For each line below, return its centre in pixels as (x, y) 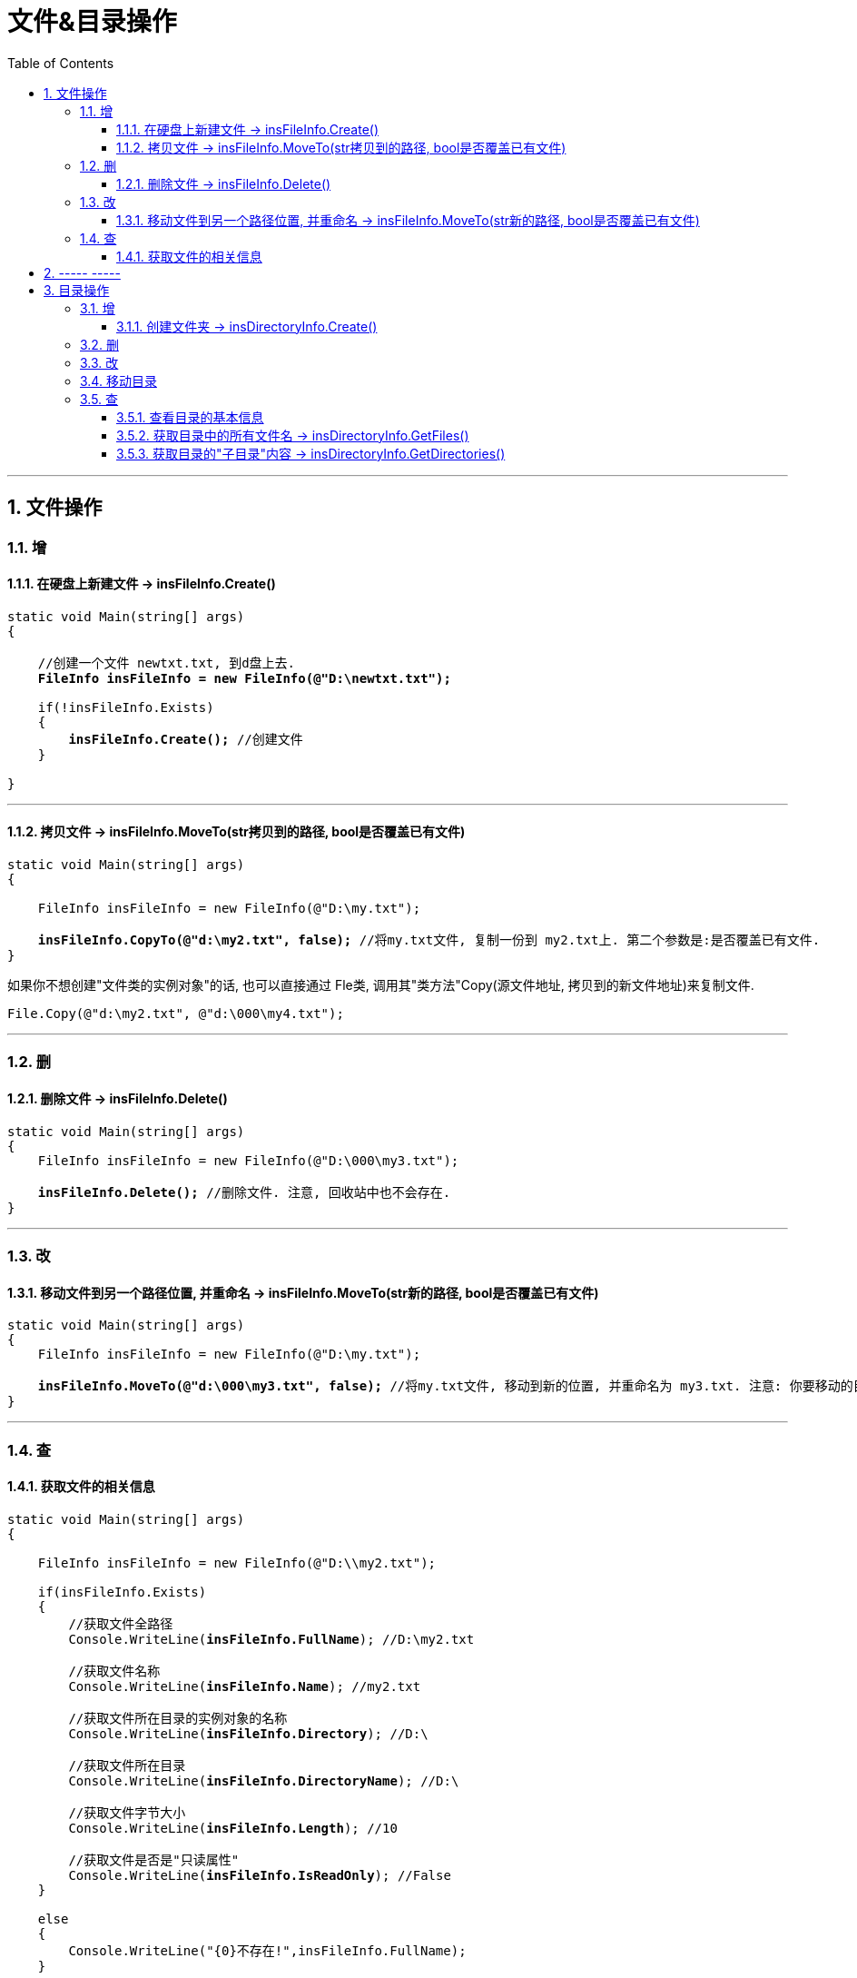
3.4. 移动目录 (118, 381)
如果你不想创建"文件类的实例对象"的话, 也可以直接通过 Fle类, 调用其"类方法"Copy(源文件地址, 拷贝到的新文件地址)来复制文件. (381, 985)
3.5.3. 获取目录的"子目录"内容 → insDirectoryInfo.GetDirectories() (311, 453)
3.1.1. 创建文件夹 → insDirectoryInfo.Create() (247, 326)
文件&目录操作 (92, 22)
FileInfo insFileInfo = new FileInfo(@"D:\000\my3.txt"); (248, 1160)
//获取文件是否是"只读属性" (154, 1859)
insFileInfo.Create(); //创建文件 (186, 739)
